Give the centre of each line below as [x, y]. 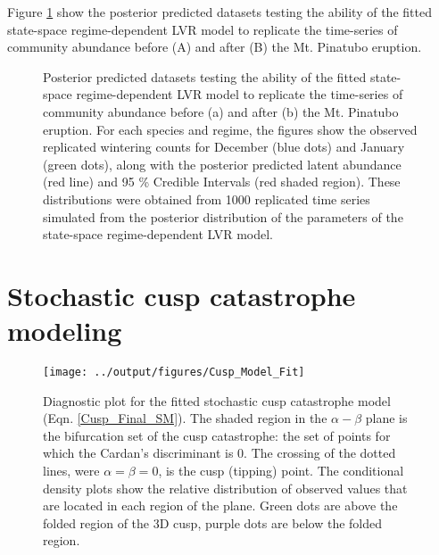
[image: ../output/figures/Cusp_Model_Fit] [174, 373]
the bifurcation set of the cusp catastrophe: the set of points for [217, 435]
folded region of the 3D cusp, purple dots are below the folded [213, 522]
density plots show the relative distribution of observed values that [225, 488]
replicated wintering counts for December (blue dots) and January [224, 147]
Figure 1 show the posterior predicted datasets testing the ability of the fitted [219, 12]
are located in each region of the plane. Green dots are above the [220, 505]
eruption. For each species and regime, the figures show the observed [230, 129]
